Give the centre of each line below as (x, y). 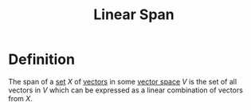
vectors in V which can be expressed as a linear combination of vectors (125, 90)
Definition (42, 59)
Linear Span (134, 15)
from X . (21, 98)
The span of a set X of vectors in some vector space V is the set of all (123, 81)
